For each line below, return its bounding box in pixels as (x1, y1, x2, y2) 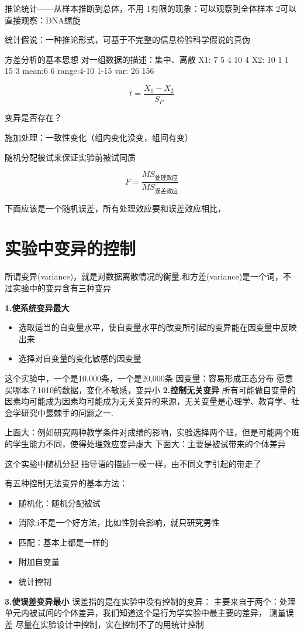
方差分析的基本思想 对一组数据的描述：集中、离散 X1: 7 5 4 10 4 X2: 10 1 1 (5, 53, 289, 65)
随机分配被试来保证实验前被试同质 (5, 151, 136, 163)
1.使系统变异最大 (5, 301, 70, 313)
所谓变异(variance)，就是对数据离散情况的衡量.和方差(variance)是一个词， (5, 270, 284, 282)
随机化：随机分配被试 (18, 496, 101, 509)
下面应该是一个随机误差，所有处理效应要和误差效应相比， (5, 202, 226, 214)
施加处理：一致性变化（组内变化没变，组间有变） (5, 131, 193, 144)
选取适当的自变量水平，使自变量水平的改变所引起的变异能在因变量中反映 (18, 321, 297, 333)
